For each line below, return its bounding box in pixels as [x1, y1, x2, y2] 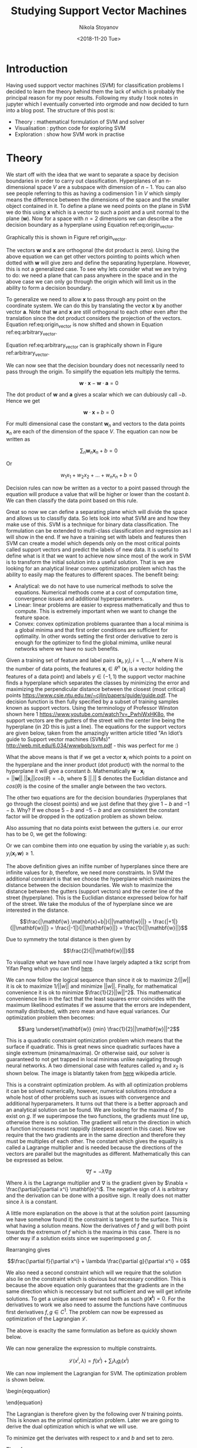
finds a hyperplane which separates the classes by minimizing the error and [6, 679, 190, 686]
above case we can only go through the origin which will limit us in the [6, 278, 176, 285]
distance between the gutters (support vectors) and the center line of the [6, 888, 183, 895]
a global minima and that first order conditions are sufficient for [14, 626, 168, 633]
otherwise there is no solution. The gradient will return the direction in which [6, 1118, 191, 1126]
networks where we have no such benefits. [14, 645, 119, 652]
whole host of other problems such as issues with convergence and [6, 1094, 171, 1101]
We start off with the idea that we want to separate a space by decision [6, 171, 179, 178]
